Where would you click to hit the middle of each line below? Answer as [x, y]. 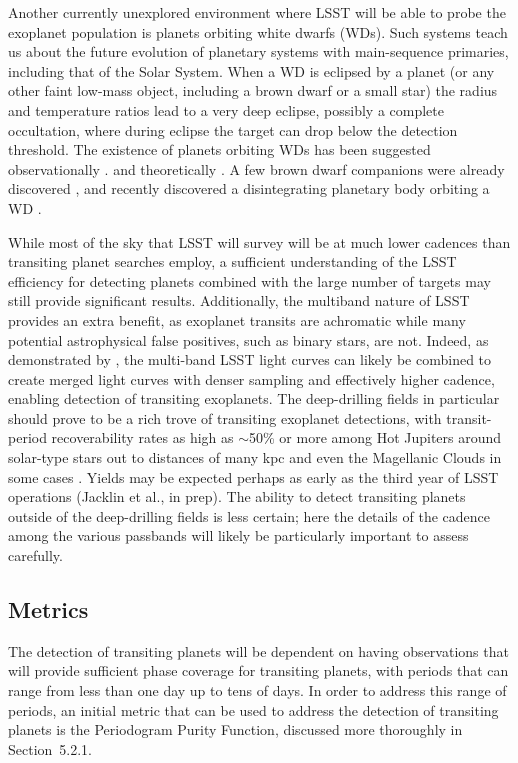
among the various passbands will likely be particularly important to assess [238, 535]
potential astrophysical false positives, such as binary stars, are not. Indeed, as [248, 339]
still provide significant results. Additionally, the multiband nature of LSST [239, 300]
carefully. [35, 555]
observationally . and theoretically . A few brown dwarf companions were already [256, 168]
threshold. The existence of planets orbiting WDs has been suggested [219, 149]
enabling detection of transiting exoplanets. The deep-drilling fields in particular [254, 398]
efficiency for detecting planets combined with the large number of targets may [249, 280]
